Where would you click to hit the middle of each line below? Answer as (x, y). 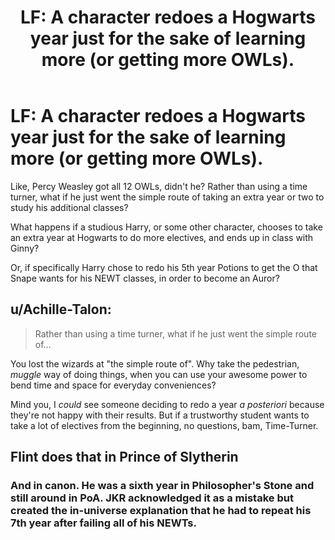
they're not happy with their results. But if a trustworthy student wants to (160, 415)
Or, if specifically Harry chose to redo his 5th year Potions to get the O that (164, 267)
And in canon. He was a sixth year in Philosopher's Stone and (162, 486)
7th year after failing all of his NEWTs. (103, 523)
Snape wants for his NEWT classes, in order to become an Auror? (145, 278)
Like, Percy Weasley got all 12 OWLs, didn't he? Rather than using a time (159, 186)
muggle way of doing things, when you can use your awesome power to (159, 374)
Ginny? (25, 248)
